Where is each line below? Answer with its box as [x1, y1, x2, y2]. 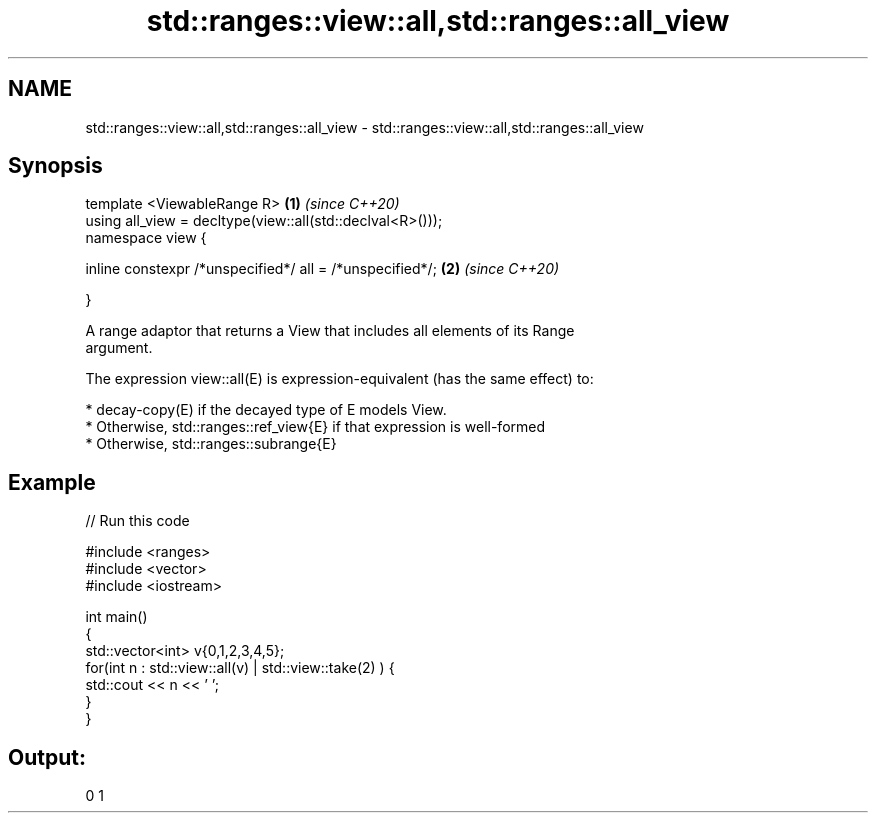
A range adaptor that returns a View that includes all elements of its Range [85, 322, 575, 340]
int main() [85, 608, 148, 626]
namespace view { [85, 229, 207, 247]
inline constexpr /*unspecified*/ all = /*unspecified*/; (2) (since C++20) [85, 260, 560, 278]
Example [8, 469, 96, 495]
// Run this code [85, 512, 190, 530]
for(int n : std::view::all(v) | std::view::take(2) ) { [85, 659, 395, 677]
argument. [85, 339, 153, 357]
